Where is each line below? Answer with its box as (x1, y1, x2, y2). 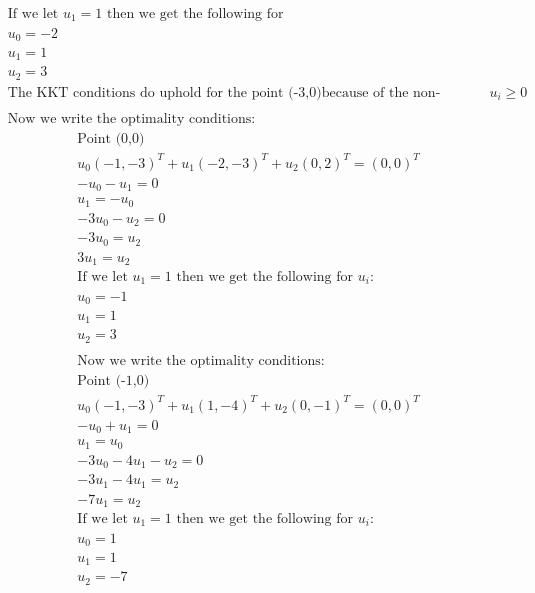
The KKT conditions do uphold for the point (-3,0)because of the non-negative (7, 85, 441, 100)
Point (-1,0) (77, 374, 150, 389)
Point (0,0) (77, 132, 145, 147)
